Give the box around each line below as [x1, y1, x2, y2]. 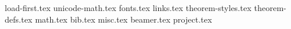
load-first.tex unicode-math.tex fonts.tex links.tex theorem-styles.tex [5, 2, 251, 13]
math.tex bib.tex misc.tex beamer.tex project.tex [35, 13, 212, 25]
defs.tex [5, 13, 32, 25]
